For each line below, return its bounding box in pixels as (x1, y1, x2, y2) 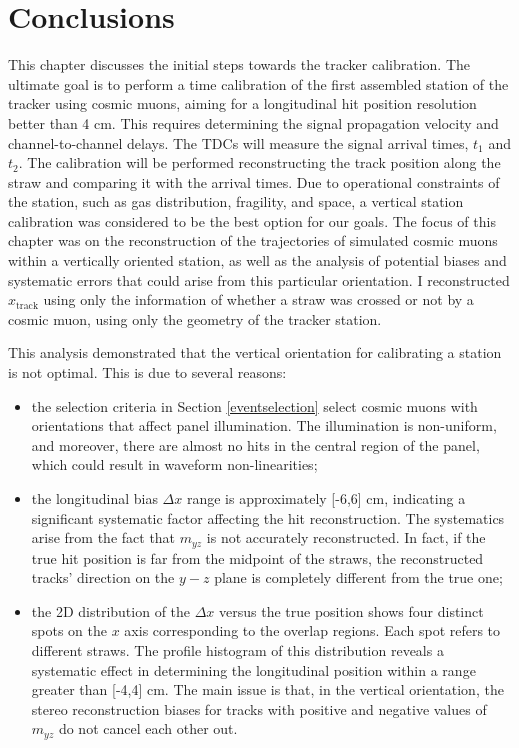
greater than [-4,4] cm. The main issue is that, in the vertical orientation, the (31, 679, 504, 700)
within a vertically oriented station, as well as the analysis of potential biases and (8, 250, 507, 271)
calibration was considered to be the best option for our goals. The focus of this (8, 210, 496, 231)
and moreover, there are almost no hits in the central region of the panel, (31, 434, 480, 455)
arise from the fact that (31, 527, 176, 548)
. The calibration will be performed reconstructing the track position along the (18, 152, 501, 173)
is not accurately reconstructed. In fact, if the (206, 527, 486, 548)
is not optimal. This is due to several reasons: (8, 362, 287, 383)
